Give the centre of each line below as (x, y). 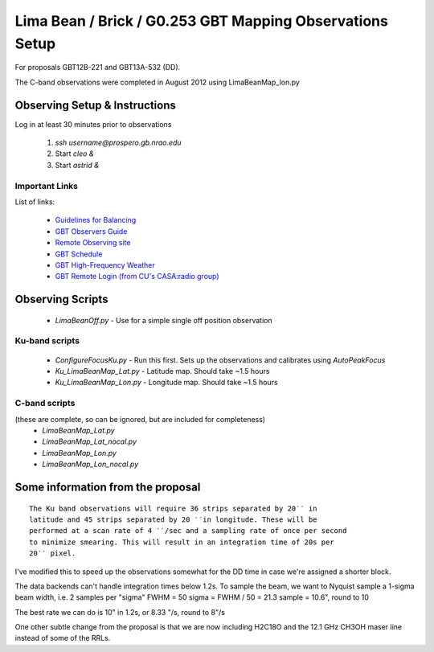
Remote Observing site (93, 243)
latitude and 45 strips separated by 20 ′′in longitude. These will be (173, 519)
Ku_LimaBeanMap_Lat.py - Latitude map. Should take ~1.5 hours (162, 371)
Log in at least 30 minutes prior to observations (93, 124)
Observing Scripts (61, 299)
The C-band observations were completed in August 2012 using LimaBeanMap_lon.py (158, 82)
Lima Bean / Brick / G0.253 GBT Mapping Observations (202, 21)
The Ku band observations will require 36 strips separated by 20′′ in (173, 508)
